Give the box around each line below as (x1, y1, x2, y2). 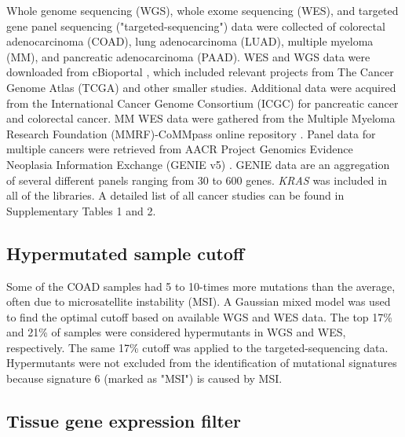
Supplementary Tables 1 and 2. (6, 202, 156, 218)
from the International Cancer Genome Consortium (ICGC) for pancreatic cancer (6, 94, 399, 111)
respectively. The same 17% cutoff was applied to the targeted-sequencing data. (6, 339, 389, 355)
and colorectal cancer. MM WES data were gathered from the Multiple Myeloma (6, 110, 396, 127)
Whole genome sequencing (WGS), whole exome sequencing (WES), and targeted (6, 2, 399, 18)
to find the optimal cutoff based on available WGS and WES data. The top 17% (6, 308, 392, 325)
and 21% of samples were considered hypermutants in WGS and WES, (6, 324, 346, 340)
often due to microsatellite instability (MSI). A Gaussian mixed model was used (6, 293, 391, 310)
